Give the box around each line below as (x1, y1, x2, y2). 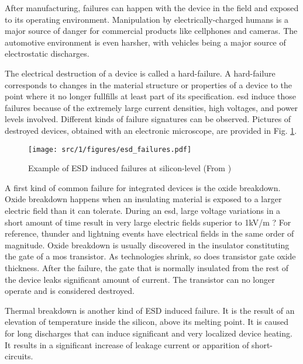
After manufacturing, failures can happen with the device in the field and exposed (5, 2, 299, 13)
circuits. (5, 350, 33, 362)
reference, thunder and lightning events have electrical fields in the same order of (5, 227, 294, 240)
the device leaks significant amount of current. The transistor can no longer (5, 273, 275, 285)
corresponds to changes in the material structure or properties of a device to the (5, 78, 292, 91)
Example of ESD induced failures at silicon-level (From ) (28, 162, 232, 174)
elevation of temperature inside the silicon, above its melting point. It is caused (5, 316, 289, 328)
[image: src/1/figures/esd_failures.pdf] (28, 145, 192, 154)
